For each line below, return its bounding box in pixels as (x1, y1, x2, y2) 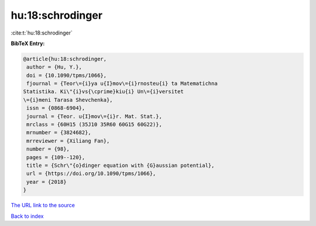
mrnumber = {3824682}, (26, 129, 92, 136)
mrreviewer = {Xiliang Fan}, (26, 138, 110, 144)
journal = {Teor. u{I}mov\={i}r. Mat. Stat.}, (26, 113, 162, 119)
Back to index (11, 213, 44, 220)
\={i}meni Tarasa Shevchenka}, (23, 97, 114, 103)
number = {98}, (26, 146, 70, 152)
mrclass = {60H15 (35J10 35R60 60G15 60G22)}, (26, 121, 162, 128)
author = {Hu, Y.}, (26, 64, 82, 70)
